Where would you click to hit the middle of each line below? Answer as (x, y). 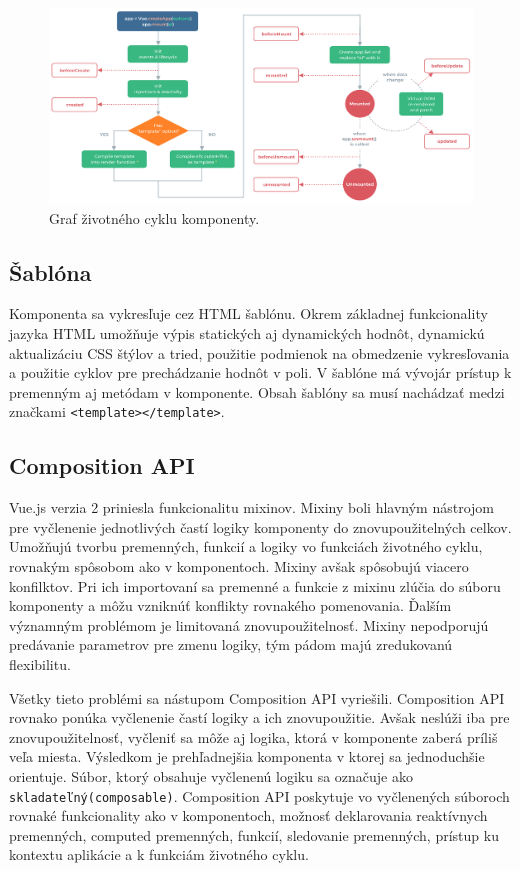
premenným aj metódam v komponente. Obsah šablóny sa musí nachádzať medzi (257, 391)
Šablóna (50, 271)
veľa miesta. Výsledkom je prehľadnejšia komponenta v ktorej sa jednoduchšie (247, 756)
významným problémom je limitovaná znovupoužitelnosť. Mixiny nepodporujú (249, 624)
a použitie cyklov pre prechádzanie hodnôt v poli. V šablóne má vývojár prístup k (260, 372)
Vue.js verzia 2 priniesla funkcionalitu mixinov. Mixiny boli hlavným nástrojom (251, 507)
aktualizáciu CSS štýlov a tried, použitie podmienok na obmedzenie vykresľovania (259, 352)
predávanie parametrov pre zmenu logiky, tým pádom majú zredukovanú (231, 644)
